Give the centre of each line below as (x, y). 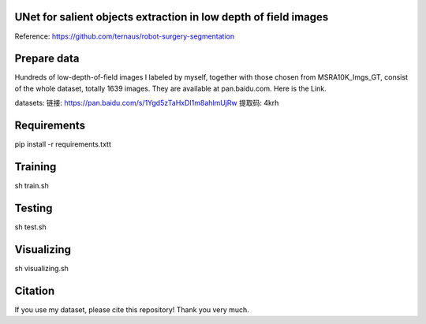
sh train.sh (32, 186)
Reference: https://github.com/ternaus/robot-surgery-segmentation (125, 36)
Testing (34, 208)
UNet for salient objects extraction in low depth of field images (172, 17)
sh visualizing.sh (41, 268)
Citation (35, 290)
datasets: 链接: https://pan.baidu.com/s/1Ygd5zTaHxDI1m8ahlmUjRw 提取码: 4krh (147, 103)
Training (35, 167)
